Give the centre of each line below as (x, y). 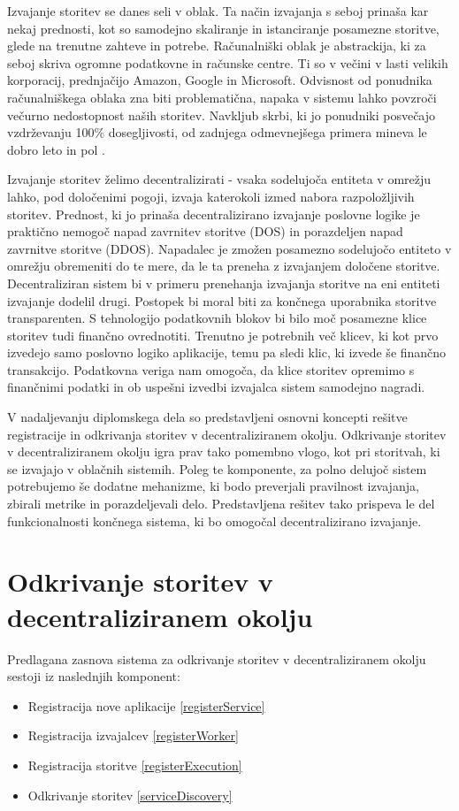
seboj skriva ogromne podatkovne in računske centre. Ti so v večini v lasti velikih (228, 62)
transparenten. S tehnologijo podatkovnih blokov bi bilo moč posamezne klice (217, 318)
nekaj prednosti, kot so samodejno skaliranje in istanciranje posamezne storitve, (223, 28)
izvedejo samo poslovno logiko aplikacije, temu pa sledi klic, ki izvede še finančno (227, 352)
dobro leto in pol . (56, 149)
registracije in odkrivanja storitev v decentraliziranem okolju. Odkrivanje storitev (227, 434)
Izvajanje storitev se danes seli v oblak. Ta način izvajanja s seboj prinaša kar (218, 11)
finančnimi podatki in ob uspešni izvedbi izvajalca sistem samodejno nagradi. (216, 387)
